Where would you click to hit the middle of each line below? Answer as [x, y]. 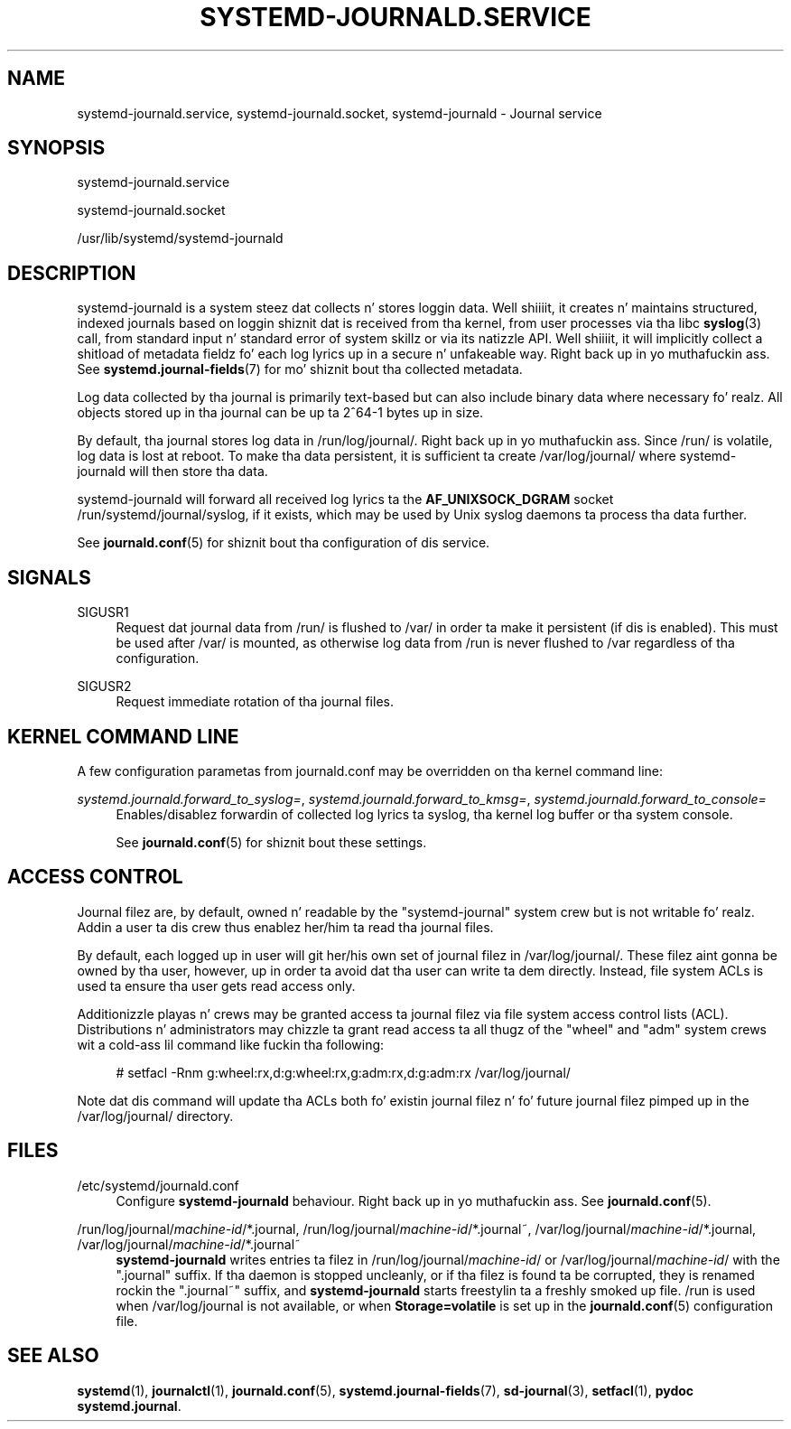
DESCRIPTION [72, 273]
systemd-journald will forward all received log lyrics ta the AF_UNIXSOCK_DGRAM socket [345, 500]
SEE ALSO [53, 1356]
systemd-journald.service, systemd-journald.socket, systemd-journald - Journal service [340, 113]
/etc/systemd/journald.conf [158, 1185]
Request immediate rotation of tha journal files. [255, 702]
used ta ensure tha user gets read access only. [216, 985]
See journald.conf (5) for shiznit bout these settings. [271, 842]
